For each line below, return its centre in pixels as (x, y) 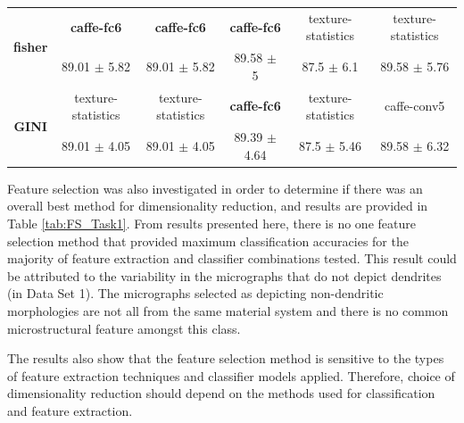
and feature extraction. (70, 410)
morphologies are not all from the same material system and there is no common (228, 310)
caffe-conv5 (415, 106)
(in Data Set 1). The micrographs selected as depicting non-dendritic (195, 293)
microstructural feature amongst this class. (124, 328)
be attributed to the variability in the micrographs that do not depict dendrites (224, 275)
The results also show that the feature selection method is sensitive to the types (226, 358)
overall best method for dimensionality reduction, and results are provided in (218, 206)
